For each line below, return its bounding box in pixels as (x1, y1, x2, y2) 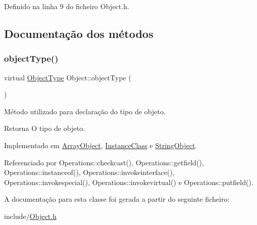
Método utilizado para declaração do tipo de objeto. (4, 106, 166, 116)
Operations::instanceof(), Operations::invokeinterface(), (4, 167, 175, 177)
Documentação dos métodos (4, 25, 154, 41)
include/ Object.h (4, 210, 57, 221)
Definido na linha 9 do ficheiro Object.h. (4, 1, 129, 11)
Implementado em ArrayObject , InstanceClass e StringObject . (4, 140, 197, 150)
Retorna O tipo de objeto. (4, 123, 85, 133)
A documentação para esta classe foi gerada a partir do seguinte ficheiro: (4, 194, 230, 204)
